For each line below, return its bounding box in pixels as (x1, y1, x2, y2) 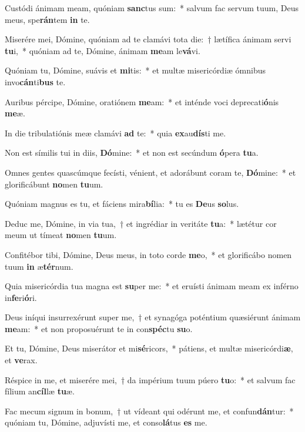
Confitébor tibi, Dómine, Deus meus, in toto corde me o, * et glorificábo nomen (5, 248, 292, 260)
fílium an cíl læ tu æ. (5, 385, 75, 397)
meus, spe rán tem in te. (5, 13, 90, 25)
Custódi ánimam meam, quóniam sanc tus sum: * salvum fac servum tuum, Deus (5, 2, 299, 14)
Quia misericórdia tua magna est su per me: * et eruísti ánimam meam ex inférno (5, 280, 299, 292)
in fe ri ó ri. (5, 291, 37, 303)
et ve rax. (5, 354, 38, 366)
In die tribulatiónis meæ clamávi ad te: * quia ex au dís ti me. (5, 126, 226, 139)
